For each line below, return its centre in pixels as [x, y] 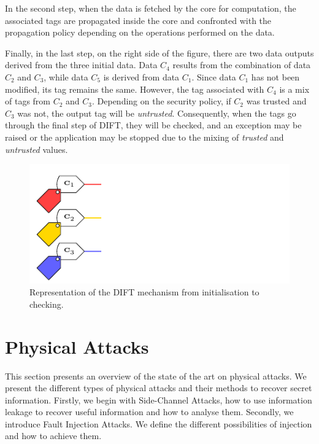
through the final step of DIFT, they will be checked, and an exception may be [153, 125]
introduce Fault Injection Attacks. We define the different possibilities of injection [159, 423]
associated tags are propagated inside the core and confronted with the [138, 20]
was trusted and [276, 101]
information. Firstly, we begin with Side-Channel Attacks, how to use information [159, 399]
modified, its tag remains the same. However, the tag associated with [135, 89]
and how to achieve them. [53, 436]
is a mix [294, 89]
